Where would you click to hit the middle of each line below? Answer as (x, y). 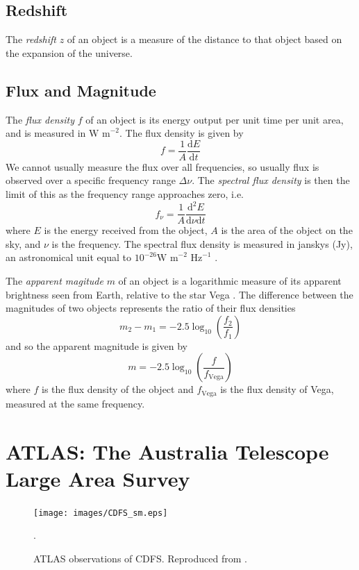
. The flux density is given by (181, 133)
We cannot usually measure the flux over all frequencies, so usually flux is (162, 166)
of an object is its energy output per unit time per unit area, (215, 119)
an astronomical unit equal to (68, 257)
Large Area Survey (98, 478)
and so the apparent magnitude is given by (97, 345)
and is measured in (46, 133)
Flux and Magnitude (81, 90)
